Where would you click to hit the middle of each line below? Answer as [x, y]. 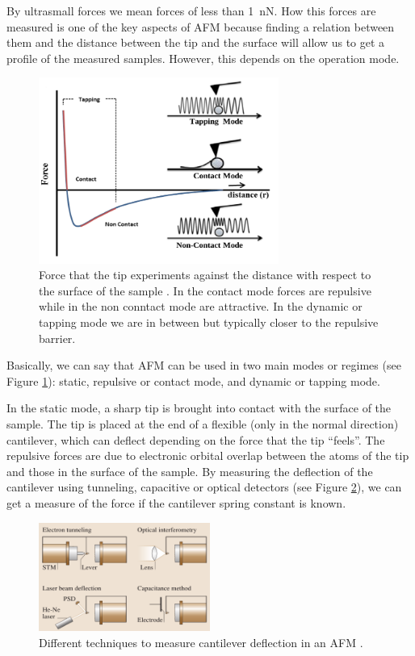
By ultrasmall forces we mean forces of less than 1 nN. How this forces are [191, 10]
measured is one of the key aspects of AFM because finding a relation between [201, 26]
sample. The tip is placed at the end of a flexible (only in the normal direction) [203, 424]
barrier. [57, 338]
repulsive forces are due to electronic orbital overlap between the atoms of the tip [208, 455]
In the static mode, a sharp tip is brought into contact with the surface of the [199, 408]
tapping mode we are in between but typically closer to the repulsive [209, 322]
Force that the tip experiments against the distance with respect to [205, 275]
